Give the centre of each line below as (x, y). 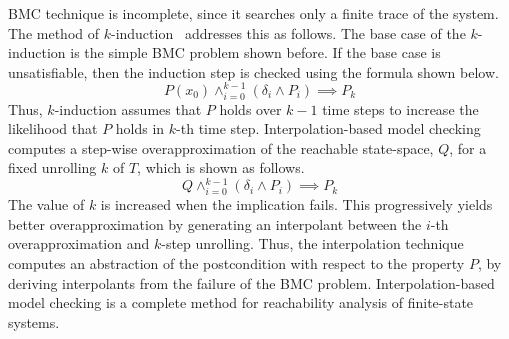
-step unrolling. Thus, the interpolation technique (312, 243)
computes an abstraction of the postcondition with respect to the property (236, 263)
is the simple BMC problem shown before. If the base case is (255, 52)
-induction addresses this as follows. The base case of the (288, 32)
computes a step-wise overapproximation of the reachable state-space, (221, 147)
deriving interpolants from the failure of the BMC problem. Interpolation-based (251, 282)
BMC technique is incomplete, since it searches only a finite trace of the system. (253, 13)
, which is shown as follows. (221, 167)
